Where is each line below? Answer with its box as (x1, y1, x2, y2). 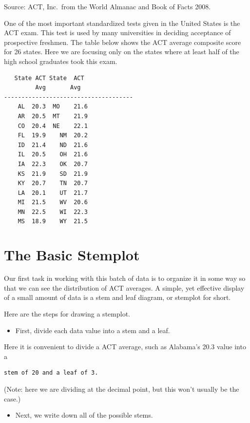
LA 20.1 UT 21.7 (18, 189, 88, 196)
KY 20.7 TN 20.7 (18, 180, 88, 187)
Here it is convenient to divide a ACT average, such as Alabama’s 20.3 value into (4, 341, 246, 352)
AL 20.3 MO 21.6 (18, 103, 88, 110)
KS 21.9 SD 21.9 (18, 170, 88, 177)
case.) (4, 393, 21, 403)
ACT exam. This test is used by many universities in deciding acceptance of (4, 27, 231, 38)
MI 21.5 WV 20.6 (18, 199, 88, 206)
